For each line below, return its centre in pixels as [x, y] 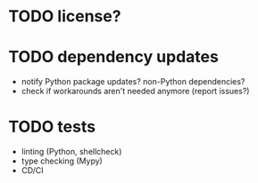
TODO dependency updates [114, 57]
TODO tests [52, 127]
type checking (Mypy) [62, 161]
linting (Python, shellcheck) [71, 152]
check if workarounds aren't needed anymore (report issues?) [135, 91]
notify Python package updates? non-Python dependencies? [133, 82]
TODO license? [65, 16]
